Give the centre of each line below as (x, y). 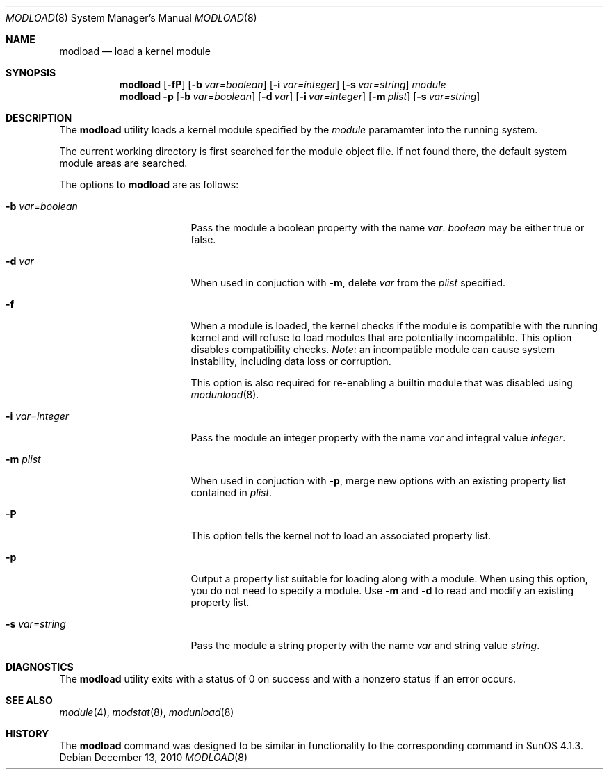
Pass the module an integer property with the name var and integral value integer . (378, 438)
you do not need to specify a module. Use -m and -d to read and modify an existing (382, 590)
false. (203, 239)
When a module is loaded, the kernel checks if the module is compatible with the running (395, 326)
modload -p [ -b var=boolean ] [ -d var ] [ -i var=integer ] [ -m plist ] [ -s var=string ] (300, 96)
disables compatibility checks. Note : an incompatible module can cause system (373, 349)
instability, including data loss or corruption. (291, 361)
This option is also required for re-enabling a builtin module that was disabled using (382, 383)
